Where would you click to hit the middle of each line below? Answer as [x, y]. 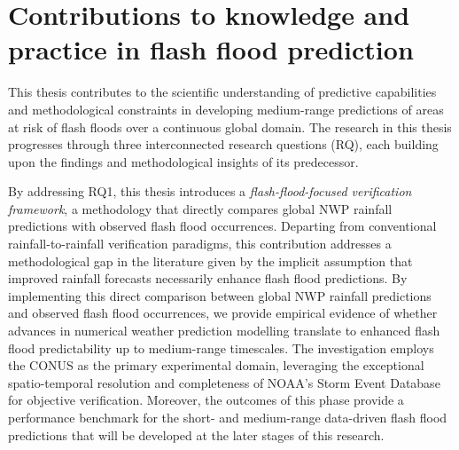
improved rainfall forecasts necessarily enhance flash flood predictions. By [208, 278]
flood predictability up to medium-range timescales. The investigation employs [221, 347]
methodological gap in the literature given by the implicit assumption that [210, 261]
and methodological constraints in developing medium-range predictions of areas [226, 109]
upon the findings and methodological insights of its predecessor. [183, 161]
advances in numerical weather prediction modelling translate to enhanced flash [224, 331]
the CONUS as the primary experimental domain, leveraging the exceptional [216, 365]
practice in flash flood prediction [211, 49]
